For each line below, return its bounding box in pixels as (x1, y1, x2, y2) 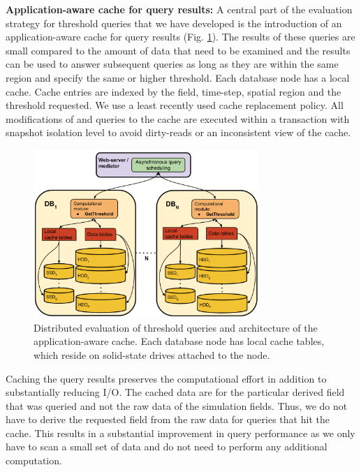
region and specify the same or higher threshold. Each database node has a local (6, 70, 350, 84)
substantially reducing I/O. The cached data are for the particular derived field (6, 385, 345, 399)
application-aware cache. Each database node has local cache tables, (34, 334, 325, 348)
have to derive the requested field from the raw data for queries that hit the (6, 412, 330, 427)
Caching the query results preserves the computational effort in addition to (6, 371, 327, 385)
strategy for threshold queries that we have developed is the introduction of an (6, 15, 342, 30)
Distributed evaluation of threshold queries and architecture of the (34, 320, 318, 334)
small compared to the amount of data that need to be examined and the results (6, 43, 351, 57)
